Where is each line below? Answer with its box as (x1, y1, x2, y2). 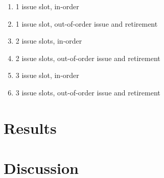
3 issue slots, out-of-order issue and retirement (15, 87, 160, 97)
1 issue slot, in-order (15, 1, 79, 11)
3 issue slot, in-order (15, 70, 79, 81)
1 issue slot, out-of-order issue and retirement (15, 18, 158, 29)
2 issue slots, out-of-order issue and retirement (15, 52, 160, 63)
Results (4, 117, 57, 138)
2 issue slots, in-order (15, 35, 82, 46)
